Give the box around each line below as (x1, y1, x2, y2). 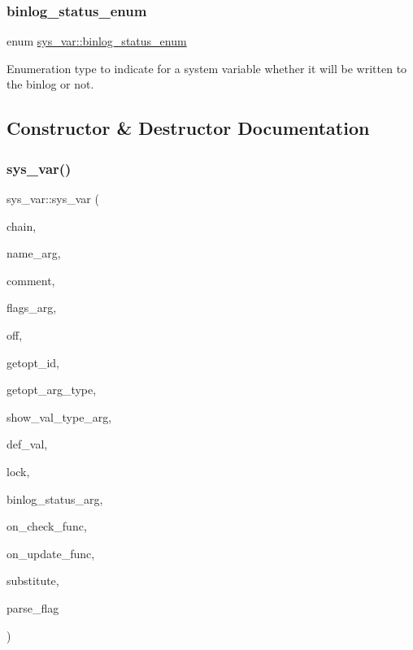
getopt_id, (7, 353, 59, 370)
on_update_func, (7, 544, 95, 561)
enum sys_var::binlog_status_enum (7, 32, 187, 50)
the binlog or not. (7, 76, 94, 93)
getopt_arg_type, (7, 381, 97, 398)
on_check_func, (7, 518, 87, 535)
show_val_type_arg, (7, 408, 112, 425)
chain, (7, 217, 37, 234)
